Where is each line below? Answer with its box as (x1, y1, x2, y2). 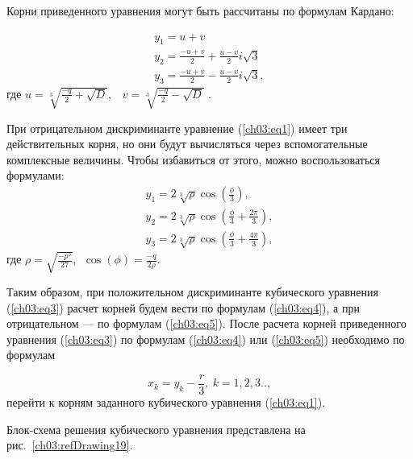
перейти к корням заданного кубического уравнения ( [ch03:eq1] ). (6, 394, 326, 411)
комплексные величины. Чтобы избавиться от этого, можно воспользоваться (6, 151, 380, 167)
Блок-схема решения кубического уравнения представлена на (6, 420, 306, 437)
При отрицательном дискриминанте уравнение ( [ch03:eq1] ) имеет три (6, 119, 348, 136)
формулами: (6, 167, 65, 184)
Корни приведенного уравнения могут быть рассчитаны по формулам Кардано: (6, 2, 394, 19)
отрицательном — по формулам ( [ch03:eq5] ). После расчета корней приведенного (6, 315, 407, 332)
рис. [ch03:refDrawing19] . (6, 436, 133, 453)
